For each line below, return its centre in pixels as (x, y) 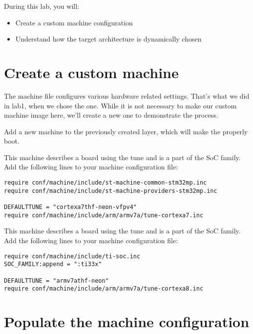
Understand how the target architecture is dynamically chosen (108, 39)
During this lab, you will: (42, 6)
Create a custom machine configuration (74, 22)
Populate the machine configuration (127, 321)
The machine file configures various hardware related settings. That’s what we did (127, 95)
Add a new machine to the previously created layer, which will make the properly (126, 131)
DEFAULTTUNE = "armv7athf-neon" (56, 281)
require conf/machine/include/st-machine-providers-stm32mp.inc (111, 191)
